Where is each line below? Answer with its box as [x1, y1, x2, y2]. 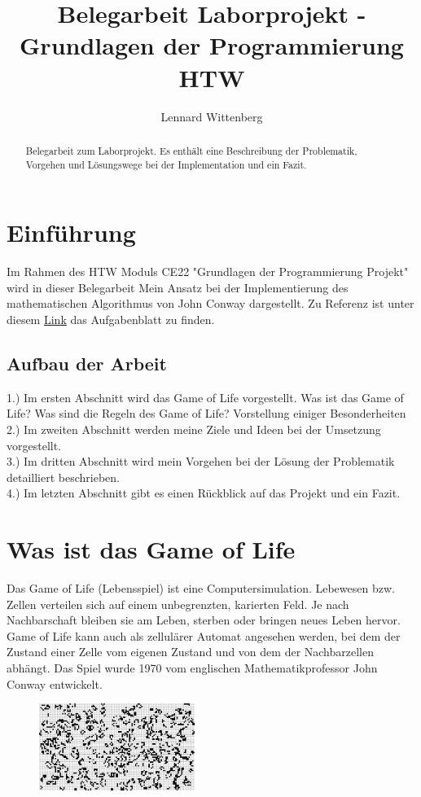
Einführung [7, 216, 136, 249]
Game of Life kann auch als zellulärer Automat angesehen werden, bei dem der [7, 627, 401, 644]
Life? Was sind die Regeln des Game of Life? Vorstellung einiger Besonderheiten [7, 405, 406, 422]
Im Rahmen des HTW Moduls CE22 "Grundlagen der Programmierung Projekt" [7, 263, 409, 280]
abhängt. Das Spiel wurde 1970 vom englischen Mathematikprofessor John [7, 659, 378, 676]
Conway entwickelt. [7, 675, 103, 692]
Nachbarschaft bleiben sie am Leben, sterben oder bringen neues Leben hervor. [7, 611, 401, 628]
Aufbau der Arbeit [7, 350, 167, 375]
